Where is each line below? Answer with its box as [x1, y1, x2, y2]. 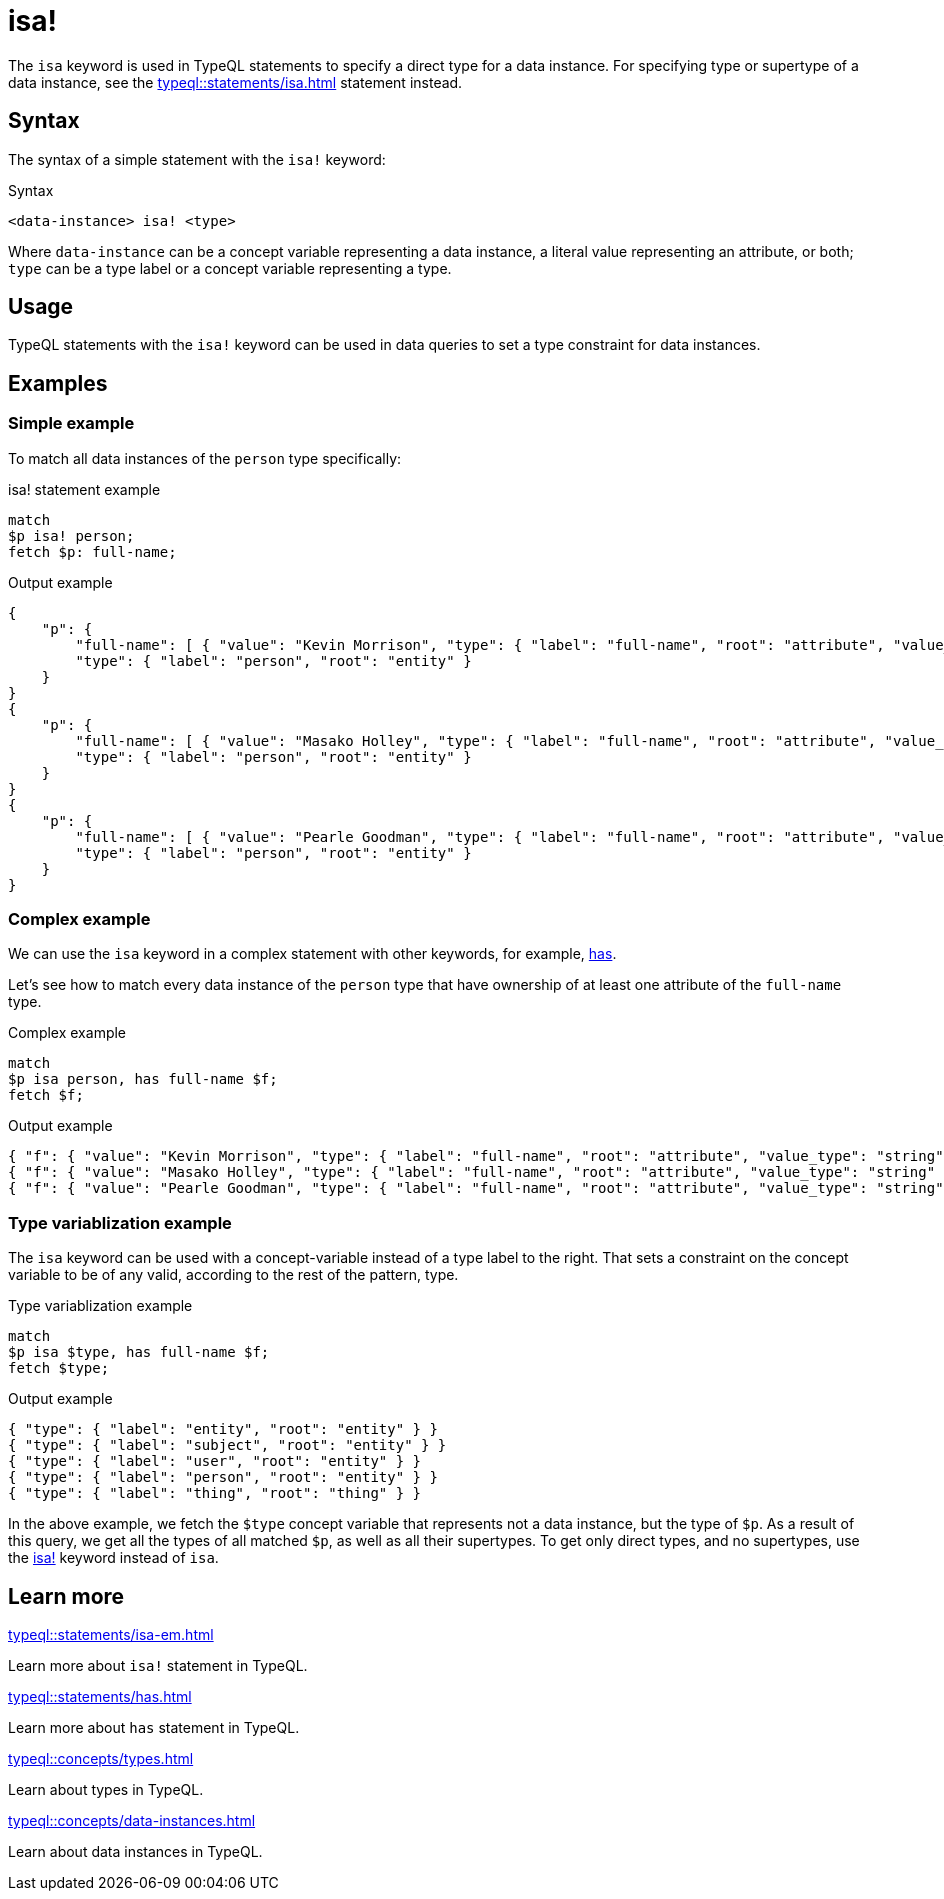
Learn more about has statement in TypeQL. [8, 1719, 300, 1736]
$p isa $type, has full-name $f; [8, 1344, 270, 1361]
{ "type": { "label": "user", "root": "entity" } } [8, 1453, 422, 1470]
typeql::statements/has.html [8, 1688, 192, 1705]
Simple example [8, 413, 135, 434]
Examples [8, 370, 108, 396]
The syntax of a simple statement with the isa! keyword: [8, 150, 386, 168]
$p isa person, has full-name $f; [8, 1071, 278, 1088]
